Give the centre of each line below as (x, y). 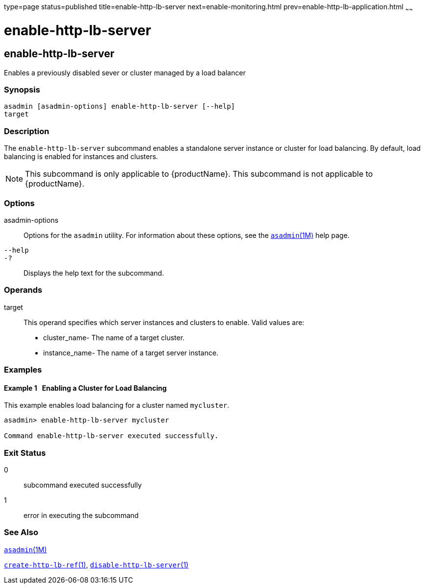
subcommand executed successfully (83, 485)
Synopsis (22, 90)
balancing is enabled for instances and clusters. (81, 157)
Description (27, 131)
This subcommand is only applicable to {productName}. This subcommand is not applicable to (199, 174)
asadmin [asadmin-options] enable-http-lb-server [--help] (120, 106)
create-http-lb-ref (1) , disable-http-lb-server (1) (96, 564)
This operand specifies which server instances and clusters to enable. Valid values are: (164, 322)
